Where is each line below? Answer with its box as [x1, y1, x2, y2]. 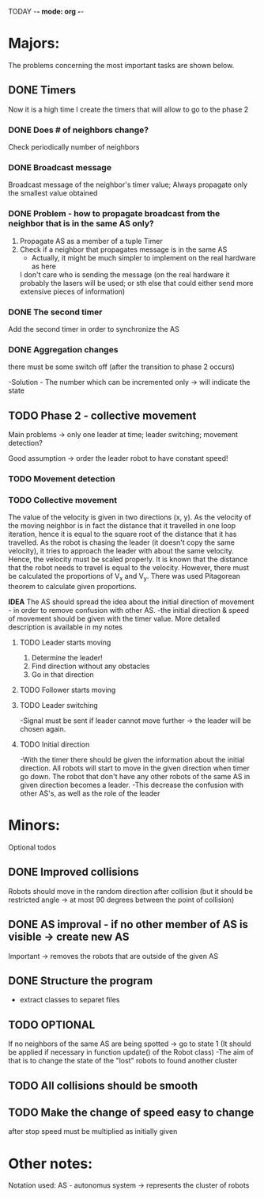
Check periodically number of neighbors [8, 143, 140, 152]
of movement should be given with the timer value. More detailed [8, 614, 221, 624]
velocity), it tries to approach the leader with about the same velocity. [8, 546, 235, 556]
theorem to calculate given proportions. [8, 582, 137, 591]
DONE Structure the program [8, 974, 153, 988]
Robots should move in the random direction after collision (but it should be [8, 886, 253, 896]
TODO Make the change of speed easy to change [8, 1106, 255, 1120]
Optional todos [8, 842, 57, 852]
